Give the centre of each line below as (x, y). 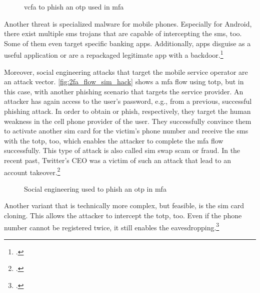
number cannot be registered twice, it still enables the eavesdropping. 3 (112, 226)
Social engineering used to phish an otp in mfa (95, 188)
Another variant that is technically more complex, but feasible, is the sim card (124, 205)
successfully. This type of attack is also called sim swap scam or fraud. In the (122, 150)
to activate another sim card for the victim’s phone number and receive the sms (126, 131)
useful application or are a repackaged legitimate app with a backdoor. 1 (114, 54)
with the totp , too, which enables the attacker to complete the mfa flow (114, 140)
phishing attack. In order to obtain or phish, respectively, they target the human (127, 111)
